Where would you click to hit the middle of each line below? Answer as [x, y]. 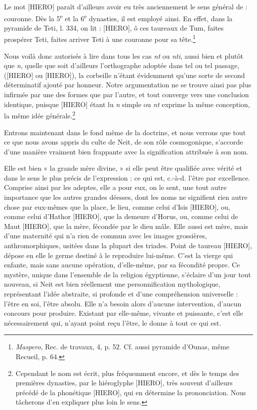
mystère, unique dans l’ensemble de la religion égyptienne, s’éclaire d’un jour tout [128, 274]
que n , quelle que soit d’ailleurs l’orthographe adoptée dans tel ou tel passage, [122, 65]
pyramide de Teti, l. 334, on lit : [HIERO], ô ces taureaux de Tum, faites [114, 27]
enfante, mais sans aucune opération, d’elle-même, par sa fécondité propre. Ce [122, 265]
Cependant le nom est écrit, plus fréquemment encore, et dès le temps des [127, 373]
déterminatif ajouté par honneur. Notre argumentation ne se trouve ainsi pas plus [128, 85]
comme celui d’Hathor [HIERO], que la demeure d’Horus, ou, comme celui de [121, 216]
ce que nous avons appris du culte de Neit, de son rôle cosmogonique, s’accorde [124, 142]
